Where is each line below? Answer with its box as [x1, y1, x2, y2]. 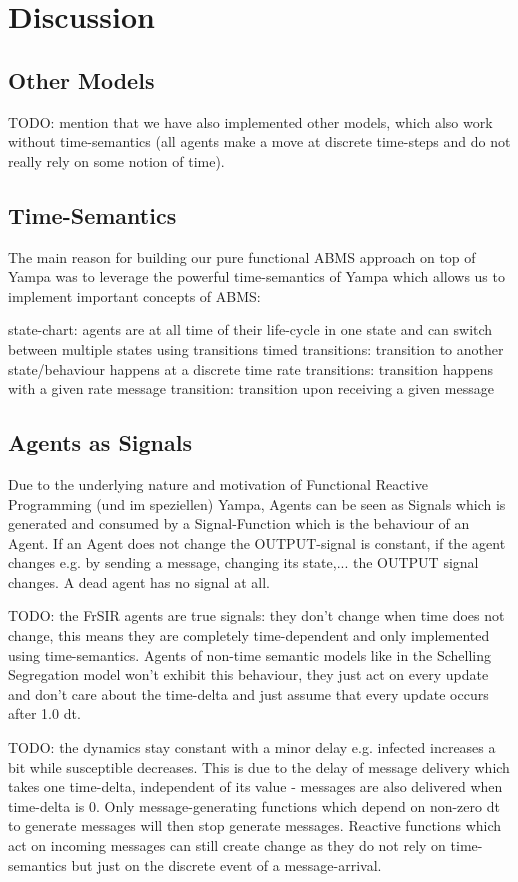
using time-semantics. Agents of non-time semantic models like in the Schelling [8, 644, 492, 665]
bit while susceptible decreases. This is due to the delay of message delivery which [8, 756, 510, 777]
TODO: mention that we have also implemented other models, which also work [8, 111, 493, 132]
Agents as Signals [8, 427, 193, 458]
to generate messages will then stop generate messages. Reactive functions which [8, 815, 502, 836]
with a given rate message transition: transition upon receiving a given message [8, 378, 494, 399]
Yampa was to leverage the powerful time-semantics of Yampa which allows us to [8, 266, 505, 287]
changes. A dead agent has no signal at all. [8, 571, 270, 592]
